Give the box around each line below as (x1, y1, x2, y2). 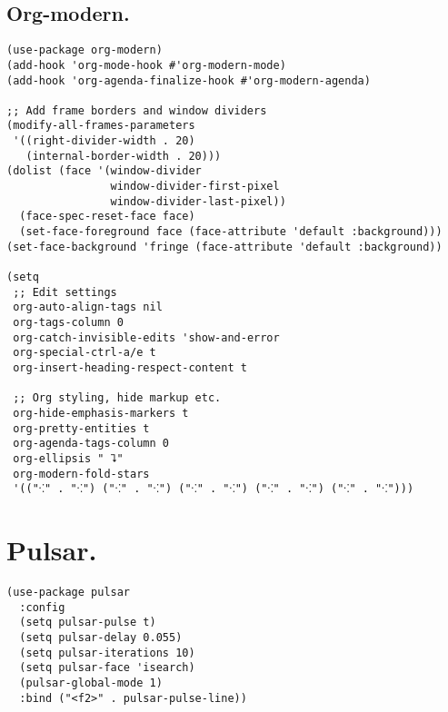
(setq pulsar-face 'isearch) (19, 661, 195, 675)
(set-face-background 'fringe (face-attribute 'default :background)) (6, 240, 443, 253)
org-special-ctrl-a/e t (13, 346, 156, 360)
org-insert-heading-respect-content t (13, 361, 247, 374)
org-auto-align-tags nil (13, 301, 163, 314)
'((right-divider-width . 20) (13, 134, 195, 148)
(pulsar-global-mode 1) (19, 676, 163, 689)
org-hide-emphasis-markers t (13, 406, 189, 420)
